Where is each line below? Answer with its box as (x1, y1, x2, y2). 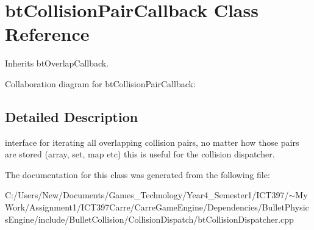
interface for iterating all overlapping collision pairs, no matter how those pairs (5, 135, 299, 148)
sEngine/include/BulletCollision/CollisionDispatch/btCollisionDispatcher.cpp (5, 212, 294, 225)
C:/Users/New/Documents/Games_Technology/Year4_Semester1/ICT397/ (5, 189, 289, 201)
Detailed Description (5, 107, 138, 126)
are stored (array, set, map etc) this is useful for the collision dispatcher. (5, 148, 275, 160)
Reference (5, 21, 90, 46)
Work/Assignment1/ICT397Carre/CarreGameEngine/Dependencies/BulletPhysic (5, 201, 309, 214)
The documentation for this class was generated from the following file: (5, 168, 270, 181)
